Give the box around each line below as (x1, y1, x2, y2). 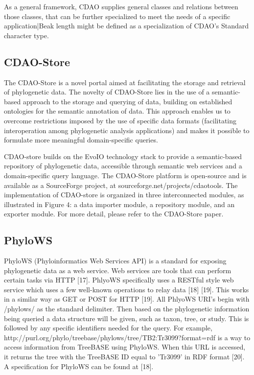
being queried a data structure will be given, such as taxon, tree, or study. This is (4, 313, 249, 323)
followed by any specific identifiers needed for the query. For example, (4, 323, 212, 333)
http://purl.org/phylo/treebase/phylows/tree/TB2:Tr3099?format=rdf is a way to (4, 332, 251, 342)
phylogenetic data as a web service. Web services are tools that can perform (4, 265, 231, 275)
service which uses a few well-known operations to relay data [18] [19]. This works (4, 284, 249, 294)
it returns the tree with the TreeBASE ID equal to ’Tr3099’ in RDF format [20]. (4, 352, 245, 362)
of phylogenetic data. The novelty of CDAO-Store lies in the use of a (4, 87, 210, 97)
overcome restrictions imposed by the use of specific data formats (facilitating (4, 115, 237, 125)
